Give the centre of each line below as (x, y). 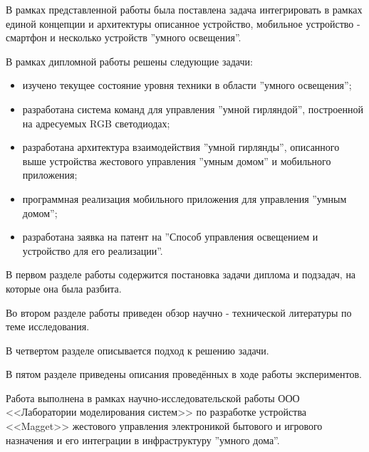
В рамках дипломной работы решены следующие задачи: (129, 61)
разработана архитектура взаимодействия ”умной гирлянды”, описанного (181, 147)
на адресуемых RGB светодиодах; (96, 123)
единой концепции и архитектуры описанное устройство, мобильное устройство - (183, 23)
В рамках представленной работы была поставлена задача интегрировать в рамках (184, 9)
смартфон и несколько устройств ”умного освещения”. (124, 37)
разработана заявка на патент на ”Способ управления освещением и (170, 237)
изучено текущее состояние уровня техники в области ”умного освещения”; (187, 85)
